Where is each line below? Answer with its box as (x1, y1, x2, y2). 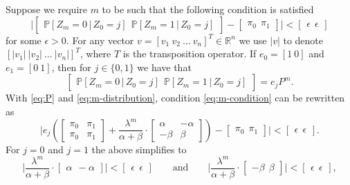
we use (239, 32, 267, 47)
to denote (283, 32, 324, 47)
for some (6, 32, 42, 47)
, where (80, 46, 111, 61)
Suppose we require (6, 2, 87, 16)
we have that (137, 59, 192, 74)
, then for (51, 59, 91, 74)
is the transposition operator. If (122, 46, 257, 61)
